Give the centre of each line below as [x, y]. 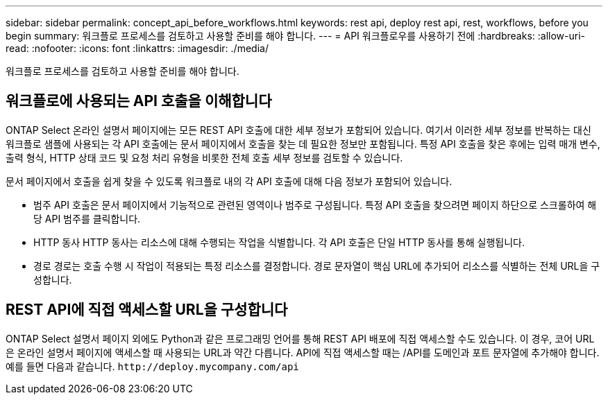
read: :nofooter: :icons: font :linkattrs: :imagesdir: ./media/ [137, 48]
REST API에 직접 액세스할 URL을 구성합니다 [147, 310]
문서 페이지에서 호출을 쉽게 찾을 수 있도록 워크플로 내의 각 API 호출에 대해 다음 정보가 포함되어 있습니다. [229, 181]
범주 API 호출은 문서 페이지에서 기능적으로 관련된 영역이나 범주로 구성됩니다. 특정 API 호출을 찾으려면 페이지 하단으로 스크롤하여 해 [315, 205]
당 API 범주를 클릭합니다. [87, 218]
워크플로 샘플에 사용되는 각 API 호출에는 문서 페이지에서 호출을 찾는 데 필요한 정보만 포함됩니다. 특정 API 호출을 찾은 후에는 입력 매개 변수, [303, 144]
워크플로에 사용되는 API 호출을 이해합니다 [139, 101]
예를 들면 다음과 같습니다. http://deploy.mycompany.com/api [152, 366]
